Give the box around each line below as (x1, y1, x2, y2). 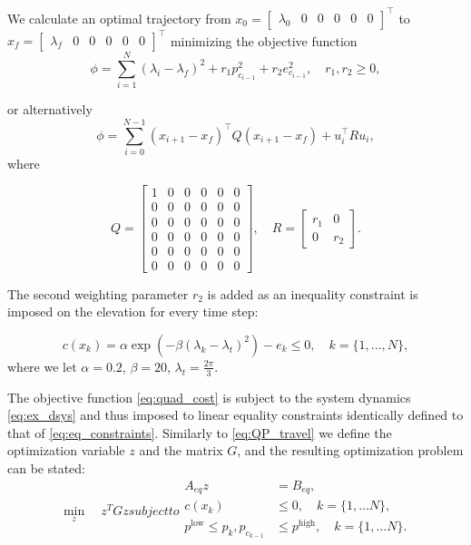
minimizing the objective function (170, 31, 358, 49)
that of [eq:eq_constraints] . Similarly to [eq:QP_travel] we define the (7, 423, 392, 442)
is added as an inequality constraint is (207, 284, 418, 303)
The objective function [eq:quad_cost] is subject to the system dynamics (7, 387, 411, 406)
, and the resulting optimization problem (237, 441, 464, 460)
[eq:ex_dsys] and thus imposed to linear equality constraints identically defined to (7, 405, 464, 424)
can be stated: (7, 459, 86, 478)
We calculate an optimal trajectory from (7, 8, 231, 27)
